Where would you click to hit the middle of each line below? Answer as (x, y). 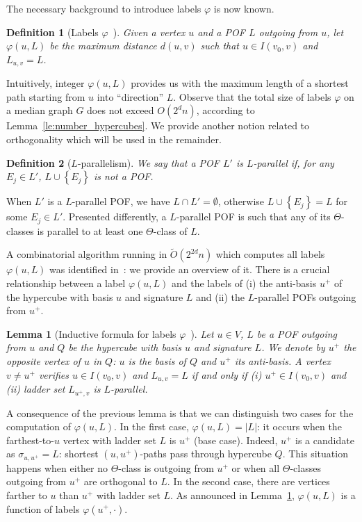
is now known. (244, 8)
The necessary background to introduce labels (104, 8)
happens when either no (57, 467)
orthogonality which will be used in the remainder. (114, 139)
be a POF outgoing (297, 333)
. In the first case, (151, 426)
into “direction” (130, 96)
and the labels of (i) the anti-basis (244, 283)
